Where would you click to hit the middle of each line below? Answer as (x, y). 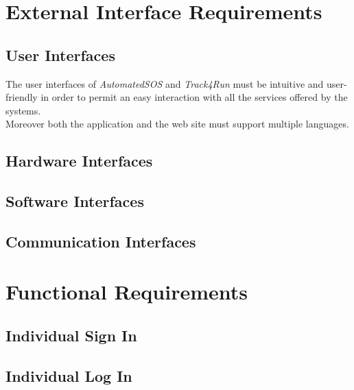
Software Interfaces (75, 201)
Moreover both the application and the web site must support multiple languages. (177, 124)
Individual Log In (69, 375)
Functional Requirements (127, 292)
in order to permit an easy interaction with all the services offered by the (194, 97)
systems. (23, 110)
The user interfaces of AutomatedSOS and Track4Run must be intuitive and (165, 83)
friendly (22, 97)
